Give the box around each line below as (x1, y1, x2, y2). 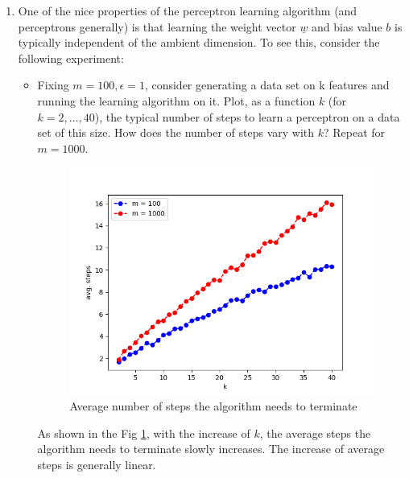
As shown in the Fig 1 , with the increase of (37, 424, 250, 441)
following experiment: (18, 49, 124, 66)
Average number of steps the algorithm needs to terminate (69, 398, 357, 414)
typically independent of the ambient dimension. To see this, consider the (18, 34, 380, 51)
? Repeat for (324, 124, 386, 141)
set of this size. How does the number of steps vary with (37, 124, 315, 141)
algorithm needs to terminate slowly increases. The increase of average (37, 440, 385, 457)
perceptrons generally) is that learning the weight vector (18, 18, 296, 35)
